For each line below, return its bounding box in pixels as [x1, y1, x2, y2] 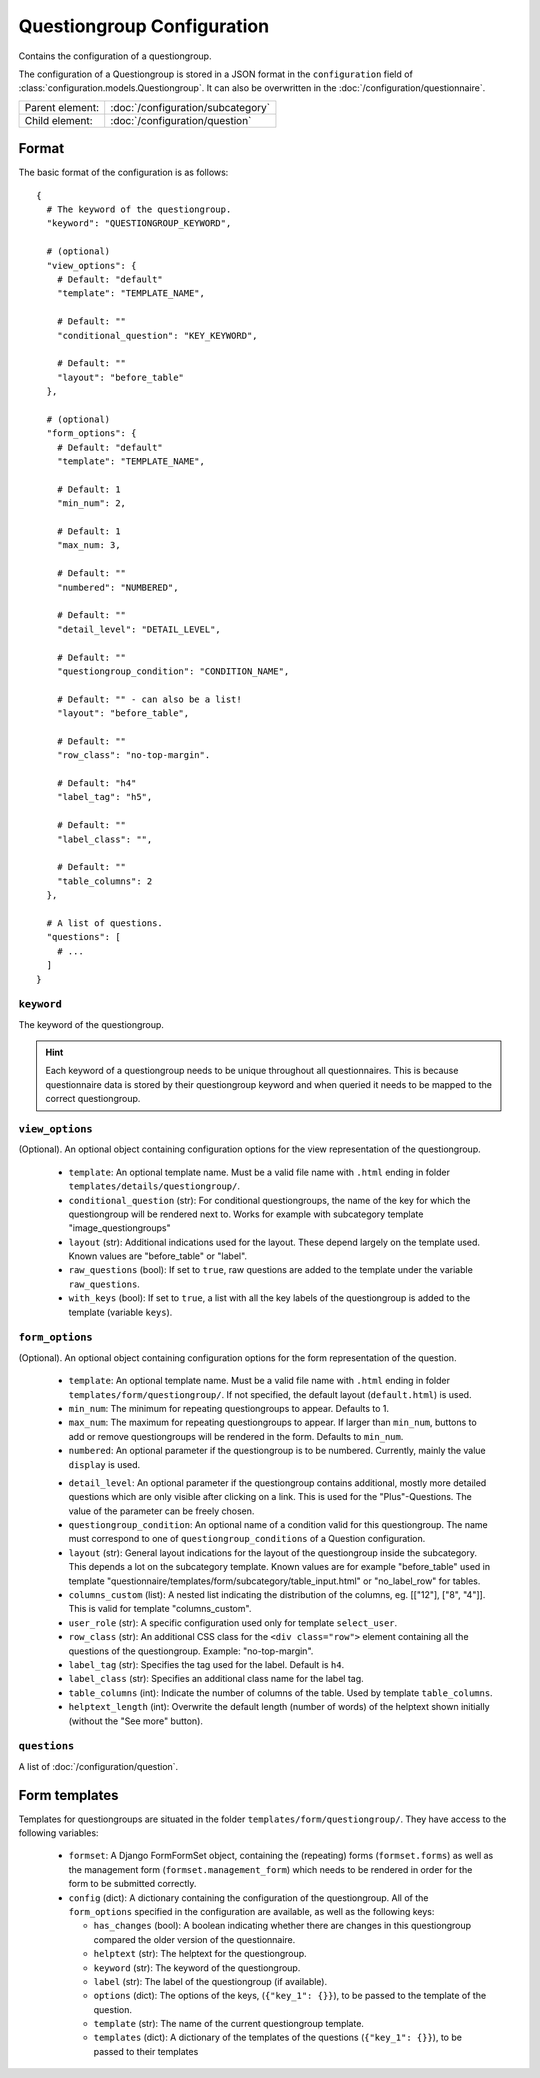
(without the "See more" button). [68, 1715, 204, 1727]
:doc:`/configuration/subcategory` [110, 100, 270, 114]
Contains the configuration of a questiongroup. [18, 50, 212, 62]
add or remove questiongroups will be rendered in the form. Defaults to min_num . [68, 1430, 404, 1442]
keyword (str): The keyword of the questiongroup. [93, 1961, 301, 1974]
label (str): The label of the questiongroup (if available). [93, 1975, 328, 1987]
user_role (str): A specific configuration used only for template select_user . [68, 1616, 398, 1629]
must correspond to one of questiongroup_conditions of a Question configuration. [68, 1533, 426, 1545]
